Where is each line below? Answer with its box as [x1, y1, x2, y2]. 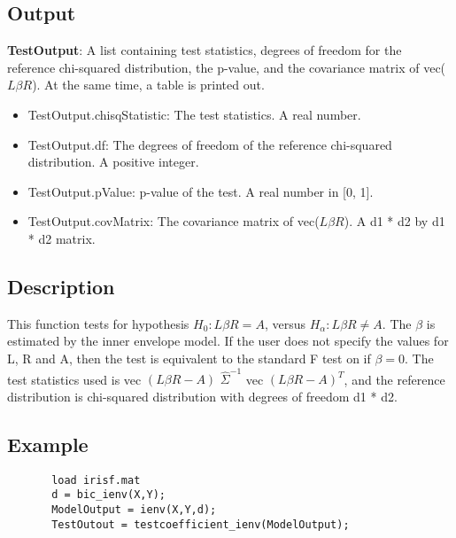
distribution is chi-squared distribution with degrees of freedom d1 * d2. [7, 386, 398, 405]
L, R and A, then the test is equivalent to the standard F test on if [7, 348, 371, 367]
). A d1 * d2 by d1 [344, 212, 445, 230]
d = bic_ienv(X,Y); [51, 488, 166, 502]
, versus [264, 314, 305, 332]
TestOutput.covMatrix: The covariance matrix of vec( [27, 212, 320, 230]
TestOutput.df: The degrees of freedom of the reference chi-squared [27, 135, 392, 153]
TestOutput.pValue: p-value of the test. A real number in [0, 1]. [27, 182, 374, 200]
